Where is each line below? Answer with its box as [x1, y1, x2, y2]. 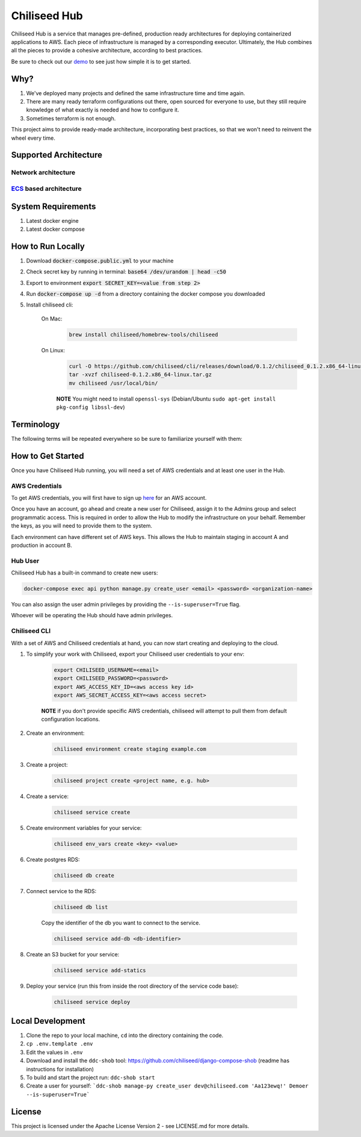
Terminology [11, 419, 60, 429]
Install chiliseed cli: [26, 301, 73, 308]
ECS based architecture [11, 184, 82, 193]
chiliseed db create [54, 872, 114, 879]
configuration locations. [41, 715, 100, 723]
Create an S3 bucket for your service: [26, 950, 120, 958]
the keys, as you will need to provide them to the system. [11, 522, 153, 529]
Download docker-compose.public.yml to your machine [26, 257, 174, 264]
